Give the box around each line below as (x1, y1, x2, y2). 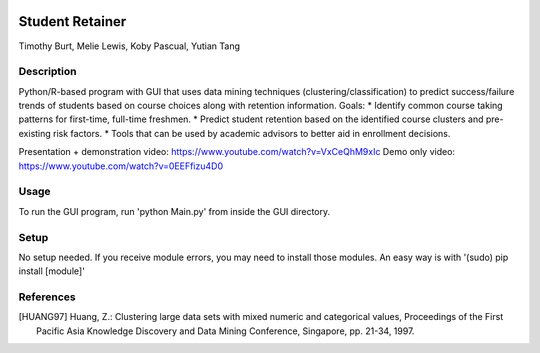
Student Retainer (18, 13, 127, 30)
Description (18, 65, 77, 79)
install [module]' (18, 265, 85, 277)
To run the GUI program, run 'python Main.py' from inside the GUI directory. (18, 205, 331, 217)
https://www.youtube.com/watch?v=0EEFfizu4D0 (18, 160, 224, 172)
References (18, 290, 76, 304)
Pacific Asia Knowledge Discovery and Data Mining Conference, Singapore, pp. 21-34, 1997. (36, 325, 415, 337)
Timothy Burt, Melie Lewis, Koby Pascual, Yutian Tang (18, 40, 240, 52)
